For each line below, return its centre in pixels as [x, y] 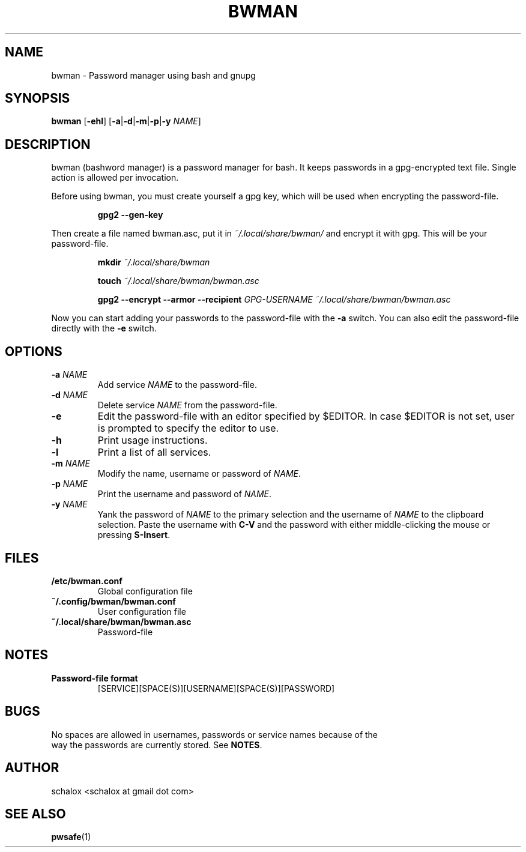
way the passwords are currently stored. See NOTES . [157, 745]
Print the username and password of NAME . [185, 494]
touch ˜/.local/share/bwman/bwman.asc [178, 281]
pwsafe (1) [71, 837]
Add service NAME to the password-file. [177, 385]
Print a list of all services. [154, 452]
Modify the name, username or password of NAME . [199, 474]
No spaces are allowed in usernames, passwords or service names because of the [215, 734]
